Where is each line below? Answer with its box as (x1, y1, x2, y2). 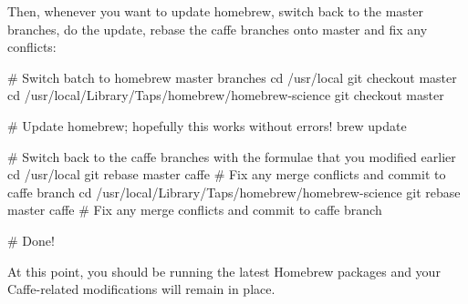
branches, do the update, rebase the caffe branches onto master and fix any (7, 19, 428, 38)
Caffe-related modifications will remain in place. (7, 279, 276, 299)
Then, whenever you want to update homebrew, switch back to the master (7, 2, 424, 20)
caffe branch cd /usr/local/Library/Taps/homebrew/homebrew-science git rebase (7, 182, 461, 201)
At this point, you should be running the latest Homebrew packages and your (7, 261, 441, 280)
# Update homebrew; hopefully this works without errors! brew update (7, 116, 407, 135)
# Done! (7, 230, 55, 249)
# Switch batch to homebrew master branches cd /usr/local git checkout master (7, 67, 457, 86)
